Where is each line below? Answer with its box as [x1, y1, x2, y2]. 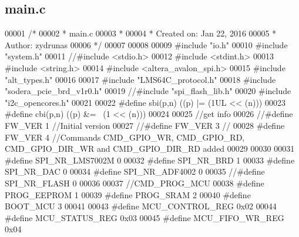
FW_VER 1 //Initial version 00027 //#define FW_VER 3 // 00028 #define [5, 119, 285, 131]
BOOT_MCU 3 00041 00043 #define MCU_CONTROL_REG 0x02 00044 [5, 200, 277, 212]
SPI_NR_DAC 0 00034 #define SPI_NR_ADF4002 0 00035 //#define [5, 165, 265, 178]
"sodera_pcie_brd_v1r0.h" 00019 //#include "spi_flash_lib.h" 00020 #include [5, 85, 291, 97]
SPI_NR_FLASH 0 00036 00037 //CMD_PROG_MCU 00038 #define [5, 176, 264, 189]
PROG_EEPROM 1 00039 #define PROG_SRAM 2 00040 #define [5, 188, 251, 201]
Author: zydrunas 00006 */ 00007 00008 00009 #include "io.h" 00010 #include [5, 38, 288, 51]
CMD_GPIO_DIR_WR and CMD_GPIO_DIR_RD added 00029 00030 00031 [5, 142, 295, 155]
